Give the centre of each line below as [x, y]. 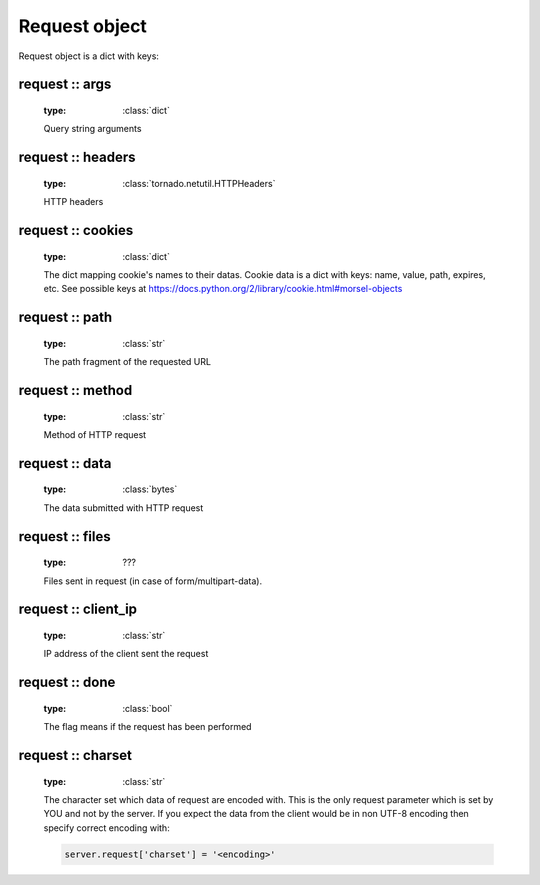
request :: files [64, 536]
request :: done [67, 682]
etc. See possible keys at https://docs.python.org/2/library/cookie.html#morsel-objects [223, 289]
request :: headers [77, 157]
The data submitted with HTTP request [123, 507]
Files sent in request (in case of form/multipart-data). [153, 581]
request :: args [65, 84]
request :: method [75, 390]
